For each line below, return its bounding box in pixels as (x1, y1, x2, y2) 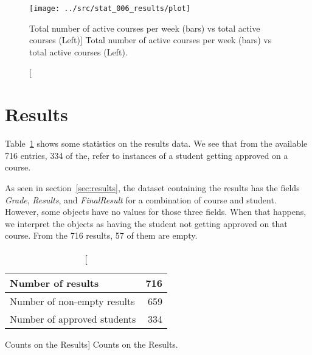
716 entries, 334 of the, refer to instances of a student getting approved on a (5, 149, 288, 161)
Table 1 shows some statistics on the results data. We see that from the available (5, 137, 308, 150)
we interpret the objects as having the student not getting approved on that (5, 217, 288, 230)
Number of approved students (10, 311, 136, 326)
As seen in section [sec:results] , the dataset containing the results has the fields (5, 181, 300, 194)
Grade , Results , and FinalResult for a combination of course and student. (5, 193, 277, 206)
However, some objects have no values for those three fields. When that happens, (5, 205, 307, 218)
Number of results (10, 275, 99, 290)
